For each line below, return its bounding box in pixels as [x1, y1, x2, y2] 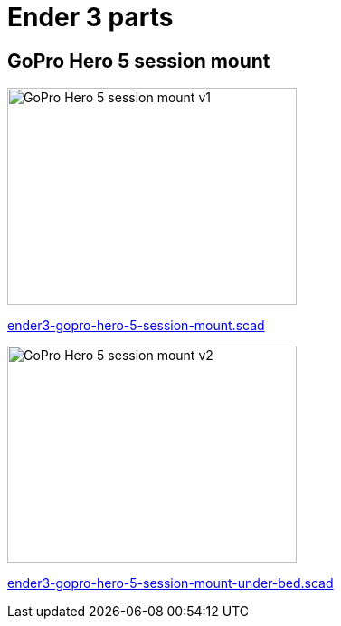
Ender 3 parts [7, 2, 174, 33]
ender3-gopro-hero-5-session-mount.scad [7, 318, 265, 334]
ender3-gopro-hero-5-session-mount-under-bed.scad [7, 575, 334, 592]
